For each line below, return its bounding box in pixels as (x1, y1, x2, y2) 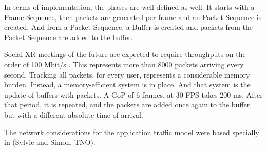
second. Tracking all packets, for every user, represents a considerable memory (4, 69, 250, 80)
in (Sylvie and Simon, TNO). (4, 137, 96, 147)
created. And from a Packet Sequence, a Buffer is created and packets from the (4, 22, 253, 32)
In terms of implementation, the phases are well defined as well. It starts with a (4, 2, 255, 12)
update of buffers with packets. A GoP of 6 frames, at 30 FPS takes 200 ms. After (4, 89, 263, 100)
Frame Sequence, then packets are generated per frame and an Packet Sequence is (4, 11, 262, 22)
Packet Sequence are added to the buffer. (4, 31, 133, 42)
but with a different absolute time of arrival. (4, 109, 143, 120)
